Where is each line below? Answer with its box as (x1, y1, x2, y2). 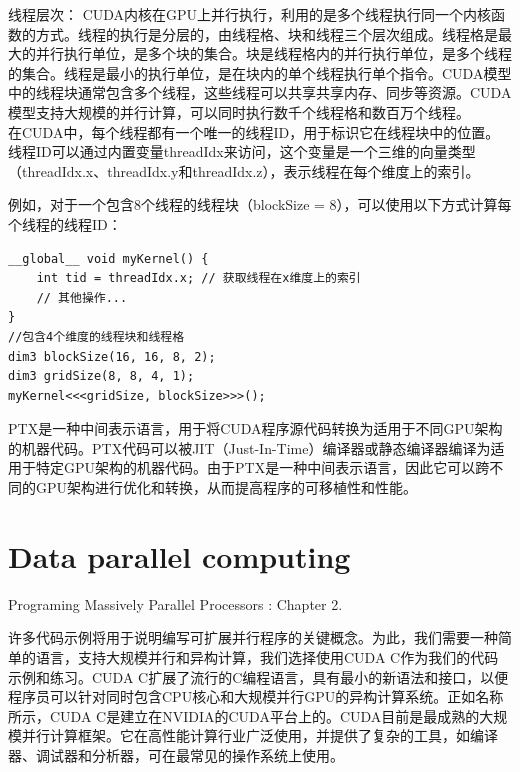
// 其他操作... (36, 290, 128, 305)
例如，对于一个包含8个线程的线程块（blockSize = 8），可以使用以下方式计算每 (8, 194, 512, 215)
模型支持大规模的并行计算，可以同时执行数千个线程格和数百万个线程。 (8, 101, 470, 122)
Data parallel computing (8, 535, 351, 576)
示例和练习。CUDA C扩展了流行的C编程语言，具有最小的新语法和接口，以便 (8, 666, 509, 687)
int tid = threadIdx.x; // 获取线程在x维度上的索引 (36, 271, 361, 286)
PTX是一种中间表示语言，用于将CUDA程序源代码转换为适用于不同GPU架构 (8, 418, 503, 439)
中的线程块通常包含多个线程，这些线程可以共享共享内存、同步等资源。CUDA (8, 82, 512, 103)
